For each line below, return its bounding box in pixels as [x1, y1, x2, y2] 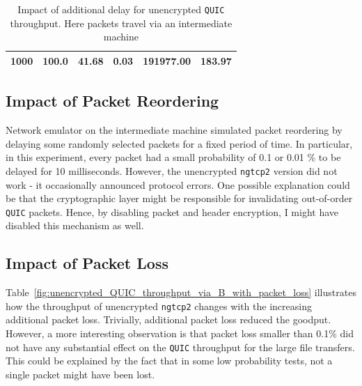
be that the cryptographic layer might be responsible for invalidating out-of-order [6, 191, 353, 206]
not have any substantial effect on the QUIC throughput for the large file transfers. [6, 339, 355, 354]
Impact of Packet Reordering [6, 90, 219, 111]
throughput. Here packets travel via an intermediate [10, 15, 233, 30]
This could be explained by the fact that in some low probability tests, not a [6, 353, 333, 368]
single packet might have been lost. [6, 366, 155, 381]
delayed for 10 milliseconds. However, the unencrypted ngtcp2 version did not [6, 163, 338, 178]
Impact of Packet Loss [6, 252, 168, 274]
